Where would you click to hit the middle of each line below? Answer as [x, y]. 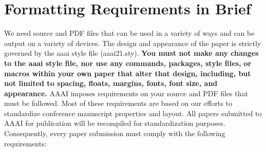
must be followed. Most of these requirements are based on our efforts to [118, 103]
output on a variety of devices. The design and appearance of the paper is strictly [133, 43]
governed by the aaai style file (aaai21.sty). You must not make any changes [131, 53]
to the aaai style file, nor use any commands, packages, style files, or [128, 63]
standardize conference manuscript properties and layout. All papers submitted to [133, 113]
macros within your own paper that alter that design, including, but [128, 73]
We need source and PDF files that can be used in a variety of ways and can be [129, 33]
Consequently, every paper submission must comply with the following [115, 133]
